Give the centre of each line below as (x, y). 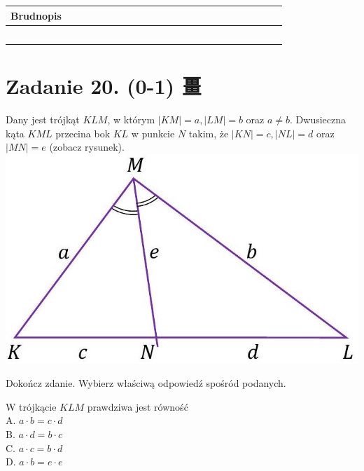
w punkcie (153, 133)
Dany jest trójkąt (43, 119)
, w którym (131, 119)
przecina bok (83, 133)
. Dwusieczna (318, 119)
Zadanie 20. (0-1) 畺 (104, 86)
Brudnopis (36, 15)
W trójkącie (31, 406)
